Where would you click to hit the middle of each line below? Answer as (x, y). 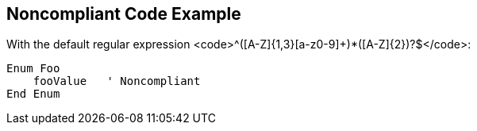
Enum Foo (33, 69)
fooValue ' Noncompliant (117, 81)
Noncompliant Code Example (124, 14)
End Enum (33, 94)
